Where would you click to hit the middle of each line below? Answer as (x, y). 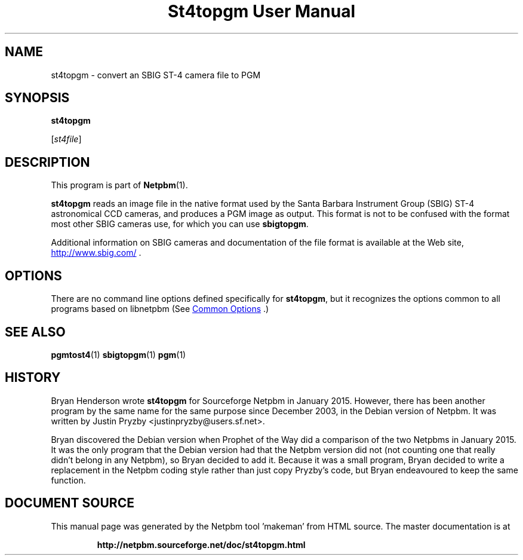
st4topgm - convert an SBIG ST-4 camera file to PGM (156, 75)
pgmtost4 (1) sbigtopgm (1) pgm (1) (119, 354)
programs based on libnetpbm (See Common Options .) (160, 309)
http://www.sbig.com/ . (96, 253)
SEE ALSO (35, 332)
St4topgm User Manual (261, 11)
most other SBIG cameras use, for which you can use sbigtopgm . (180, 224)
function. (68, 480)
